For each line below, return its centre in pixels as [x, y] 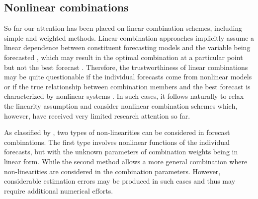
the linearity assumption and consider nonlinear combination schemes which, [121, 105]
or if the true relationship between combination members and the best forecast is [127, 86]
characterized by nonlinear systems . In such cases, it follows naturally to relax [124, 96]
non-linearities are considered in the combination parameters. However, [112, 171]
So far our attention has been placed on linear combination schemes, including [123, 28]
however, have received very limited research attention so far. [97, 115]
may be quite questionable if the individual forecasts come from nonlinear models [128, 77]
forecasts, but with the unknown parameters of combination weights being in [121, 152]
